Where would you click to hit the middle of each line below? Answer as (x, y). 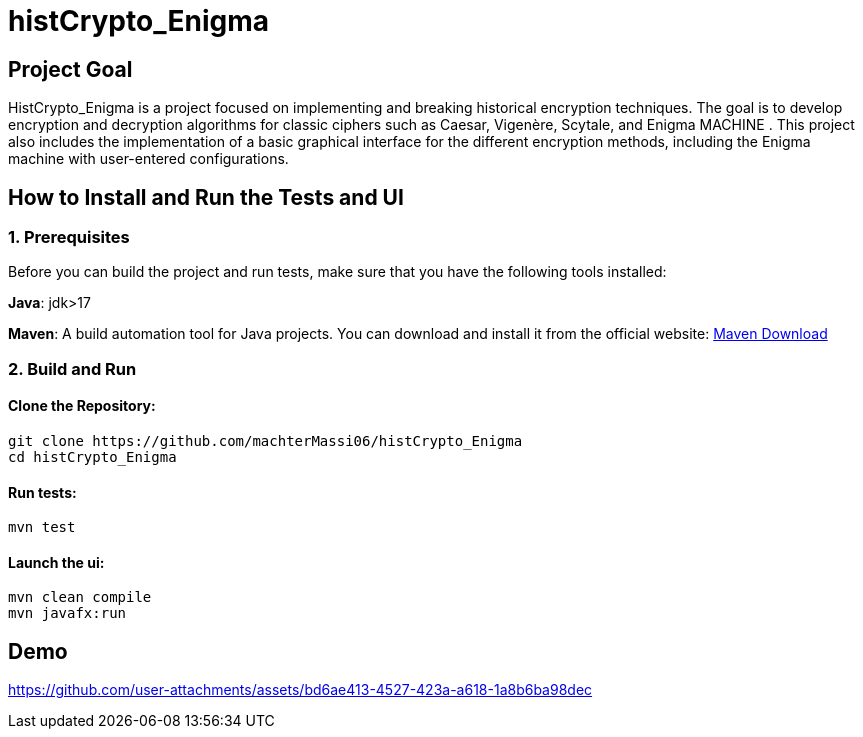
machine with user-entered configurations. (148, 159)
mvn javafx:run (67, 613)
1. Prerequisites (69, 237)
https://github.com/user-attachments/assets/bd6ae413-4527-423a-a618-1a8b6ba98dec (300, 690)
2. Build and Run (72, 368)
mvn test (42, 527)
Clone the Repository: (82, 406)
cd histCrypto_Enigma (92, 456)
